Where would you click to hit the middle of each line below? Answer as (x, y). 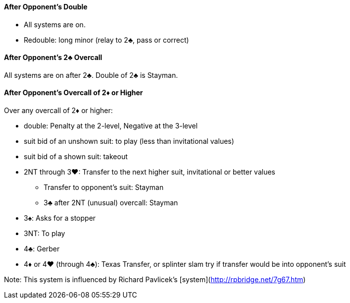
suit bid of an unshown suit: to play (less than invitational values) (129, 141)
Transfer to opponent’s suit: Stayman (104, 187)
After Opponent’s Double (46, 7)
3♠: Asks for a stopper (60, 218)
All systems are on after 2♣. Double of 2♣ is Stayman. (91, 75)
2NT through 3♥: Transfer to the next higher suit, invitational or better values (150, 172)
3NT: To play (45, 234)
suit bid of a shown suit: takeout (76, 157)
